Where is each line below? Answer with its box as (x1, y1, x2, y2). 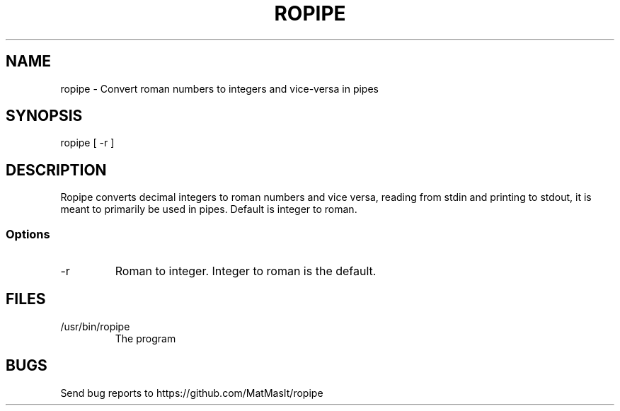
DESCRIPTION (6, 161, 107, 179)
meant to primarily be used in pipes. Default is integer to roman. (60, 203, 357, 216)
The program (115, 332, 176, 345)
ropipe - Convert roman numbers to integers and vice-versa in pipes (60, 82, 379, 95)
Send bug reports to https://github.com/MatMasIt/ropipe (60, 386, 323, 399)
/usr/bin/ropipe (60, 320, 130, 332)
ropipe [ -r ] (60, 137, 115, 149)
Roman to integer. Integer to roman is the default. (115, 264, 377, 279)
